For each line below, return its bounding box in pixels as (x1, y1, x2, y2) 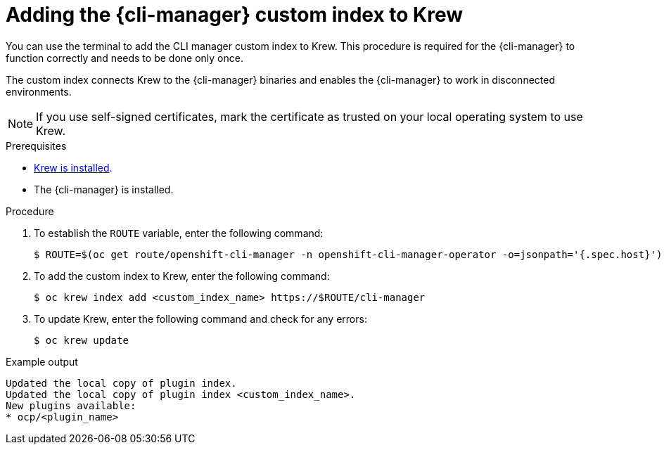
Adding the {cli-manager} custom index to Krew (6, 3, 464, 27)
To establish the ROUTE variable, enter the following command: (34, 226, 324, 239)
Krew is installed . (34, 161, 113, 174)
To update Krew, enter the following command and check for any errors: (34, 312, 367, 325)
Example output (6, 355, 78, 368)
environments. (6, 85, 72, 98)
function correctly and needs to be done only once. (6, 51, 243, 64)
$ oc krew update (34, 334, 129, 346)
